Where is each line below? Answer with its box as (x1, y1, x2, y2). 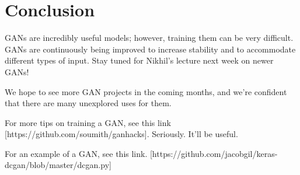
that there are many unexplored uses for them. (5, 97, 172, 109)
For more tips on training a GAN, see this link (5, 116, 171, 128)
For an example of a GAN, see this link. (5, 147, 148, 159)
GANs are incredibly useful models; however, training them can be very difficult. (5, 32, 294, 44)
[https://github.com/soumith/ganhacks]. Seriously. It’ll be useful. (5, 128, 238, 140)
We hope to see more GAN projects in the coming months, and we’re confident (5, 85, 287, 97)
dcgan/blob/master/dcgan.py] (5, 159, 111, 171)
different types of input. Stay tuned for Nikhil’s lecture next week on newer (5, 54, 274, 66)
